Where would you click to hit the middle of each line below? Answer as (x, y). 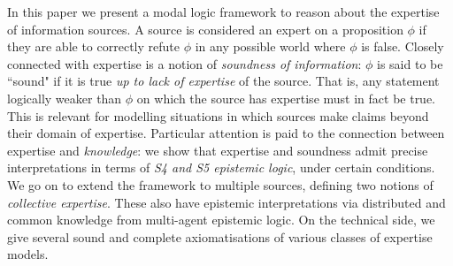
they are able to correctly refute (93, 46)
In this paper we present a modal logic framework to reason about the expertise (223, 11)
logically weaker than (65, 98)
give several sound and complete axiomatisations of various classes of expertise (220, 236)
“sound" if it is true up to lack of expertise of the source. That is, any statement (223, 81)
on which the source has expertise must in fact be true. (286, 98)
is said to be (410, 63)
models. (28, 254)
